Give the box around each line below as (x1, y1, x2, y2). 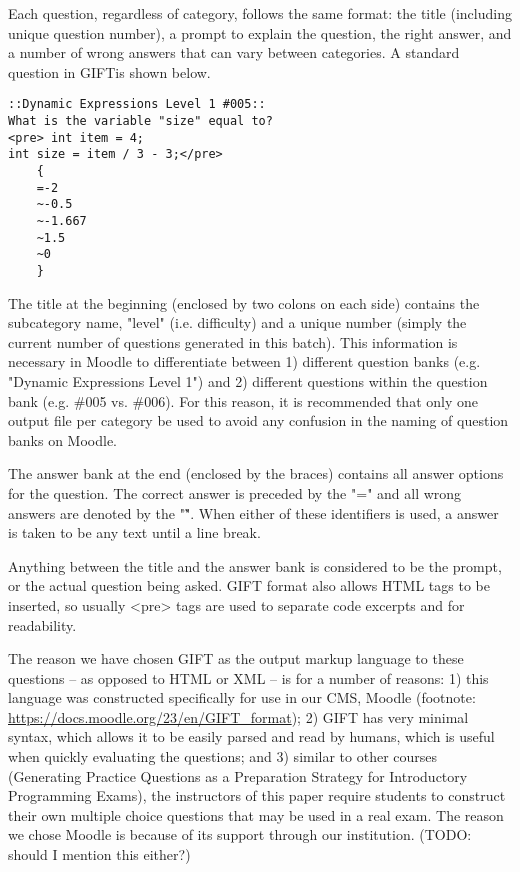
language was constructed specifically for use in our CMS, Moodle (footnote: (8, 687, 476, 708)
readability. (8, 614, 77, 635)
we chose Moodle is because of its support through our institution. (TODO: (8, 824, 472, 845)
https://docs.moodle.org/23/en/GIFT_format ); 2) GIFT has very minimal (8, 706, 469, 727)
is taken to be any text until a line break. (8, 522, 261, 543)
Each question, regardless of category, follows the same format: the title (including (8, 3, 512, 23)
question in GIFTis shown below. (8, 61, 211, 82)
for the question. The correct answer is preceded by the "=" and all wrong (8, 482, 462, 503)
